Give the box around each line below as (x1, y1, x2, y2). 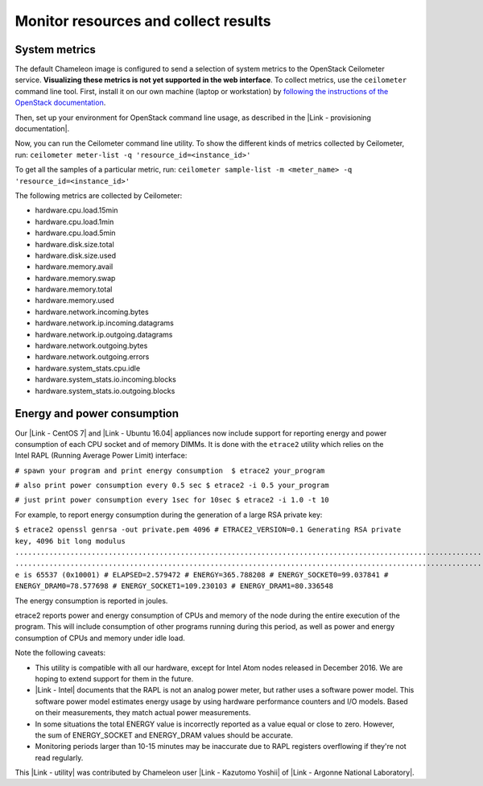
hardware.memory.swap (35, 273, 116, 283)
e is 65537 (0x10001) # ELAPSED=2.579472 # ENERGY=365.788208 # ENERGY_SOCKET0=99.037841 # (14, 570, 389, 579)
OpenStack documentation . (14, 97, 106, 108)
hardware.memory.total (35, 284, 113, 294)
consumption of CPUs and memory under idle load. (14, 633, 185, 643)
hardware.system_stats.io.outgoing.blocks (35, 386, 175, 395)
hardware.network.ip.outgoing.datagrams (35, 329, 173, 339)
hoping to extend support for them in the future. (35, 673, 194, 684)
